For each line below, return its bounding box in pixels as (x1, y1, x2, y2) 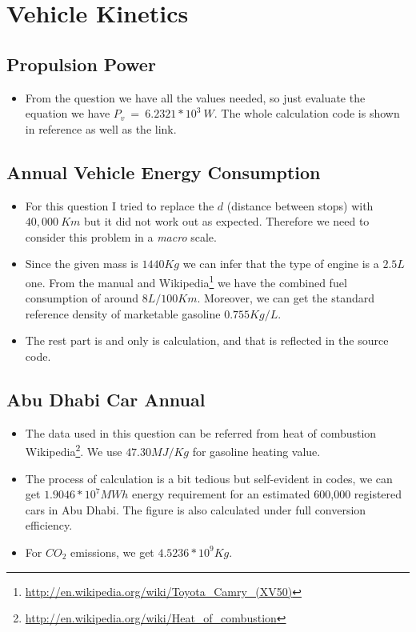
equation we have (25, 105, 110, 122)
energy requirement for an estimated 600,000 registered (131, 486, 402, 502)
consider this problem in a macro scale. (25, 228, 217, 245)
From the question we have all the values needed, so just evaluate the (25, 89, 366, 106)
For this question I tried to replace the (25, 197, 214, 214)
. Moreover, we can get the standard (197, 290, 374, 306)
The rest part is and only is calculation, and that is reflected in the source (25, 332, 389, 349)
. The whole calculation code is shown (214, 105, 400, 122)
